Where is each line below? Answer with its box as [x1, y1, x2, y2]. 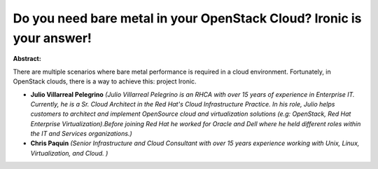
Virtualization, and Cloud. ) [30, 149, 108, 157]
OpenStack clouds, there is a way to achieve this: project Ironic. [13, 77, 197, 86]
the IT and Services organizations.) [30, 130, 132, 138]
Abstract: [13, 55, 41, 63]
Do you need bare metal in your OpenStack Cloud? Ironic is [13, 11, 362, 26]
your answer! [13, 30, 92, 46]
